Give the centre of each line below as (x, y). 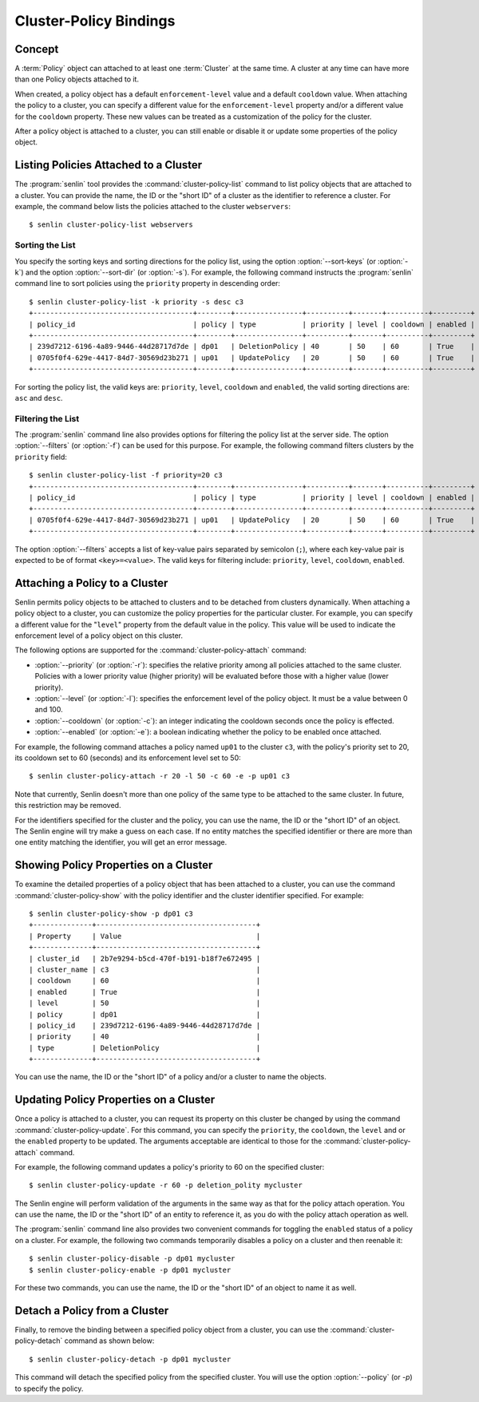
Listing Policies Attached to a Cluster (109, 165)
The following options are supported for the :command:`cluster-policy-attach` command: (160, 650)
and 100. (49, 710)
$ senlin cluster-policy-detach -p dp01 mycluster (130, 1359)
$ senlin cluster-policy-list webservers (111, 225)
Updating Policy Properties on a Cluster (115, 1100)
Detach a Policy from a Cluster (92, 1311)
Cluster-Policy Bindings (95, 21)
